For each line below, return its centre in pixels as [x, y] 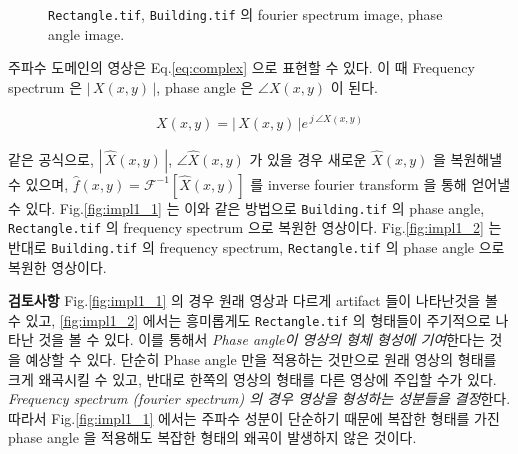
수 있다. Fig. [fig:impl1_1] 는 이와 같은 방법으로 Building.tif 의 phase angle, [246, 207]
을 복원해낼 [467, 158]
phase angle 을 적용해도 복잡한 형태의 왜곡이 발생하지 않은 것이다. [212, 437]
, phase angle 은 [205, 86]
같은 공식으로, [51, 158]
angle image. [86, 33]
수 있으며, [38, 183]
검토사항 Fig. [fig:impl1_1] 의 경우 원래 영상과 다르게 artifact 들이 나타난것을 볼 [253, 300]
